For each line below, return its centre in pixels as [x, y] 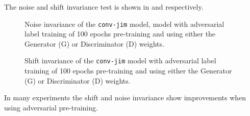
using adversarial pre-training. [51, 107]
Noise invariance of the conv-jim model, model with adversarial [124, 24]
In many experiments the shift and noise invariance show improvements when [125, 98]
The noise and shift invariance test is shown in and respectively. [104, 7]
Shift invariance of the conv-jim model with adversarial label [120, 61]
